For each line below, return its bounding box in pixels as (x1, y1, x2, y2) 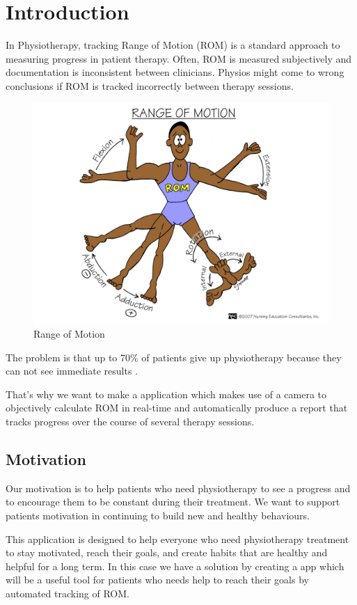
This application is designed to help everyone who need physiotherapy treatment (6, 531, 349, 546)
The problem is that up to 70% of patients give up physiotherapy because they (6, 349, 342, 364)
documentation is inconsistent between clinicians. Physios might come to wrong (6, 65, 344, 79)
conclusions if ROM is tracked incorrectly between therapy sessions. (6, 78, 294, 93)
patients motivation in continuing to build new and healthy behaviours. (6, 508, 310, 523)
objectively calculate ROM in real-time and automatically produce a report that (6, 400, 348, 415)
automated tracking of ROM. (6, 586, 129, 601)
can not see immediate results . (6, 363, 138, 378)
